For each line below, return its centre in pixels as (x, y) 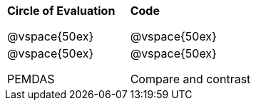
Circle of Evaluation (61, 11)
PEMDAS (31, 79)
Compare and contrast (190, 79)
